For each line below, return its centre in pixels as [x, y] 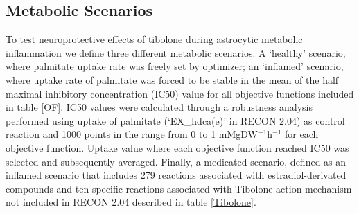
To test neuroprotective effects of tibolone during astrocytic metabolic [154, 39]
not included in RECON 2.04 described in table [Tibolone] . [131, 202]
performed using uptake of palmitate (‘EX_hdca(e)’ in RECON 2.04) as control [175, 120]
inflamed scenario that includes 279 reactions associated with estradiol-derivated [176, 175]
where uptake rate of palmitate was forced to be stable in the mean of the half [172, 79]
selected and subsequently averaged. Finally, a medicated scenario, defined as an [176, 161]
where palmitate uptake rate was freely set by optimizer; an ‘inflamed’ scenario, [175, 66]
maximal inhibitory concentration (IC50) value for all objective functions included [180, 93]
